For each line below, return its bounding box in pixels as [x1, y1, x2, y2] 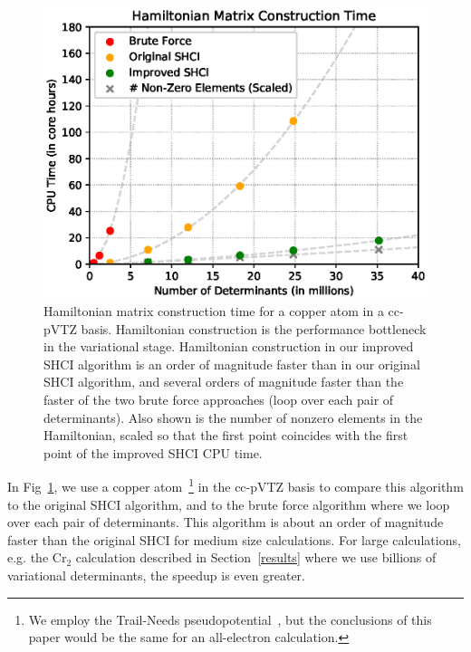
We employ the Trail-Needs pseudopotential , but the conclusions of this [28, 609, 432, 628]
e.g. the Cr [7, 548, 67, 567]
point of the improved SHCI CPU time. [43, 443, 263, 462]
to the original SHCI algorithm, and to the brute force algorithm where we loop [7, 494, 450, 513]
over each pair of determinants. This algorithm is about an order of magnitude [7, 513, 444, 532]
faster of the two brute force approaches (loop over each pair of [43, 389, 394, 408]
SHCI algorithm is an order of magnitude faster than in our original [43, 354, 420, 373]
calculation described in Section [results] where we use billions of [75, 548, 437, 567]
